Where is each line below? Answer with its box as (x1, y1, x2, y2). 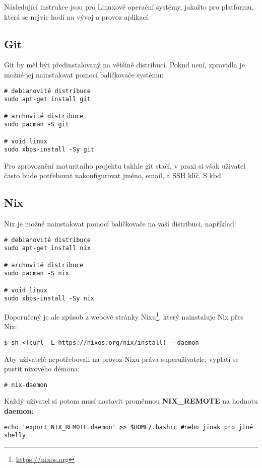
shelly (4, 432, 26, 439)
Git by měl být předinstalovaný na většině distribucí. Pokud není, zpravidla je (4, 59, 245, 70)
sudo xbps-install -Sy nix (4, 295, 94, 302)
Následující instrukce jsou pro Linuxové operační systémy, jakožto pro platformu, (4, 2, 254, 12)
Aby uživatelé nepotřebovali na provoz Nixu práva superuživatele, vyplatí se (4, 353, 239, 364)
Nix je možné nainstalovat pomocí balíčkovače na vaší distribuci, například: (4, 218, 236, 229)
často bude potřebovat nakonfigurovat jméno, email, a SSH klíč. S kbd (4, 170, 221, 181)
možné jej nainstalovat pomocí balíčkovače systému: (4, 69, 164, 80)
